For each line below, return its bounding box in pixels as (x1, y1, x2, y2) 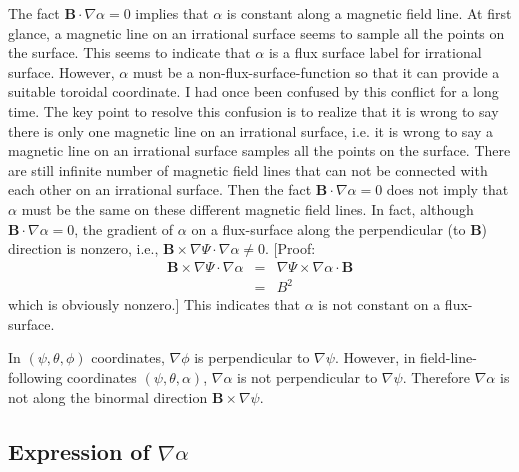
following (8, 367, 63, 388)
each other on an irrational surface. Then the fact (8, 179, 312, 200)
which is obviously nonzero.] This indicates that (8, 294, 301, 315)
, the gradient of (74, 218, 174, 239)
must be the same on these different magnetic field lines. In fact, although (21, 198, 474, 219)
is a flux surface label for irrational (268, 42, 482, 63)
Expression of (8, 435, 150, 466)
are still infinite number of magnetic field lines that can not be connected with (8, 159, 488, 180)
